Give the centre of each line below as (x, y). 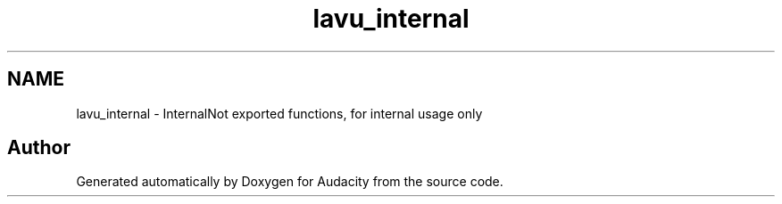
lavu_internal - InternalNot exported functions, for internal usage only (279, 113)
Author (39, 148)
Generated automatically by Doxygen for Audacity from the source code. (290, 182)
